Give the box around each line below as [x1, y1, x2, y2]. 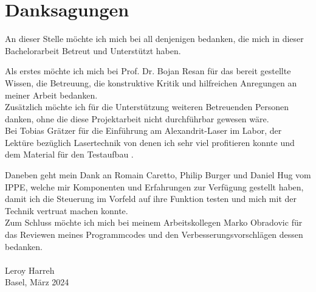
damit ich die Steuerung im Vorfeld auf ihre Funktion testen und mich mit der [5, 192, 297, 205]
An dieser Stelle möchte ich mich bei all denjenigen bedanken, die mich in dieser [5, 32, 304, 45]
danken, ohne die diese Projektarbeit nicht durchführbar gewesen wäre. [5, 112, 269, 125]
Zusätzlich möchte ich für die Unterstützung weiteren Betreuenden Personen [5, 100, 289, 113]
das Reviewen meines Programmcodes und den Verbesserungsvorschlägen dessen [5, 228, 303, 241]
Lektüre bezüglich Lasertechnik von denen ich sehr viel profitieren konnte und [5, 136, 295, 148]
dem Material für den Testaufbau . [5, 148, 134, 161]
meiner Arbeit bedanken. [5, 88, 98, 101]
